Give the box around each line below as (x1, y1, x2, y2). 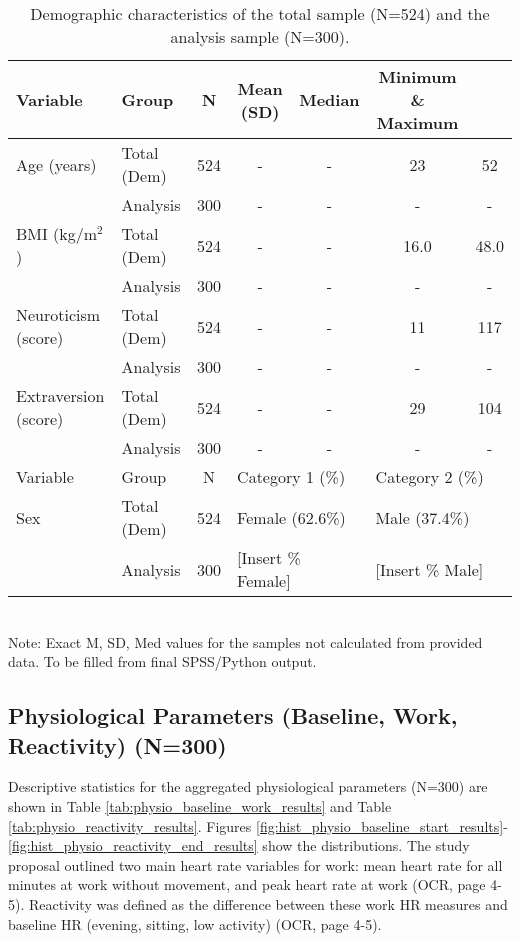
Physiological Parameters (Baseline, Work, (8, 700, 458, 731)
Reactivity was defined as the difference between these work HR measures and (28, 893, 508, 914)
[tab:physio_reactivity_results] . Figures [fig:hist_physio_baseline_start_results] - (8, 815, 508, 836)
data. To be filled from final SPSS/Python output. (8, 651, 317, 672)
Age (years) (16, 152, 97, 176)
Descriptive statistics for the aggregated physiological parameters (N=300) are (8, 776, 488, 797)
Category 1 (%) (237, 465, 346, 488)
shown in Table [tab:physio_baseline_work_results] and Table (8, 795, 392, 816)
